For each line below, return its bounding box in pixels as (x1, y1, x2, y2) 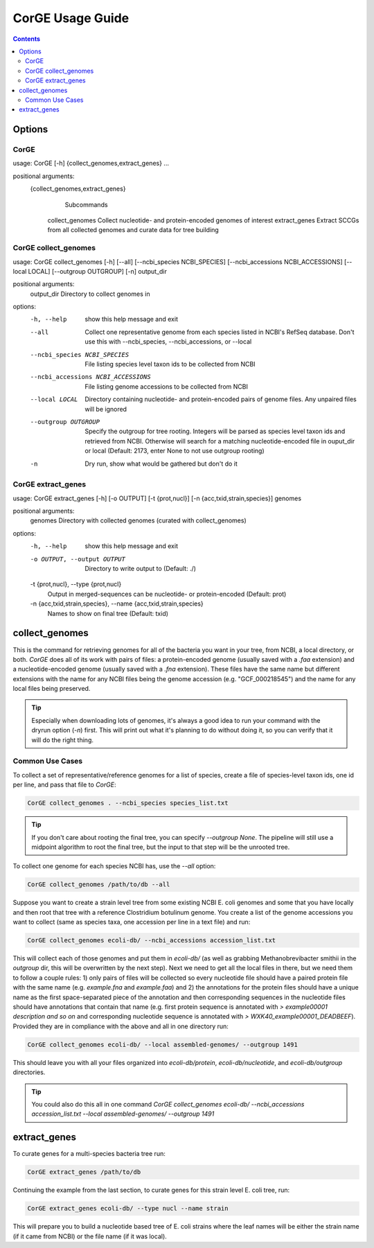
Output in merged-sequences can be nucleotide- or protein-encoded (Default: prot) (47, 590, 287, 598)
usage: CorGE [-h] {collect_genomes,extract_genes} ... (12, 159, 170, 168)
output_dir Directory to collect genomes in (30, 290, 150, 298)
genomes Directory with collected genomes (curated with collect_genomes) (30, 516, 247, 525)
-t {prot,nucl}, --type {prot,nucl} (30, 580, 122, 588)
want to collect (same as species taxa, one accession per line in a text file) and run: (12, 918, 251, 926)
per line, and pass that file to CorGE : (12, 780, 116, 789)
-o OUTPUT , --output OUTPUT (30, 555, 126, 563)
